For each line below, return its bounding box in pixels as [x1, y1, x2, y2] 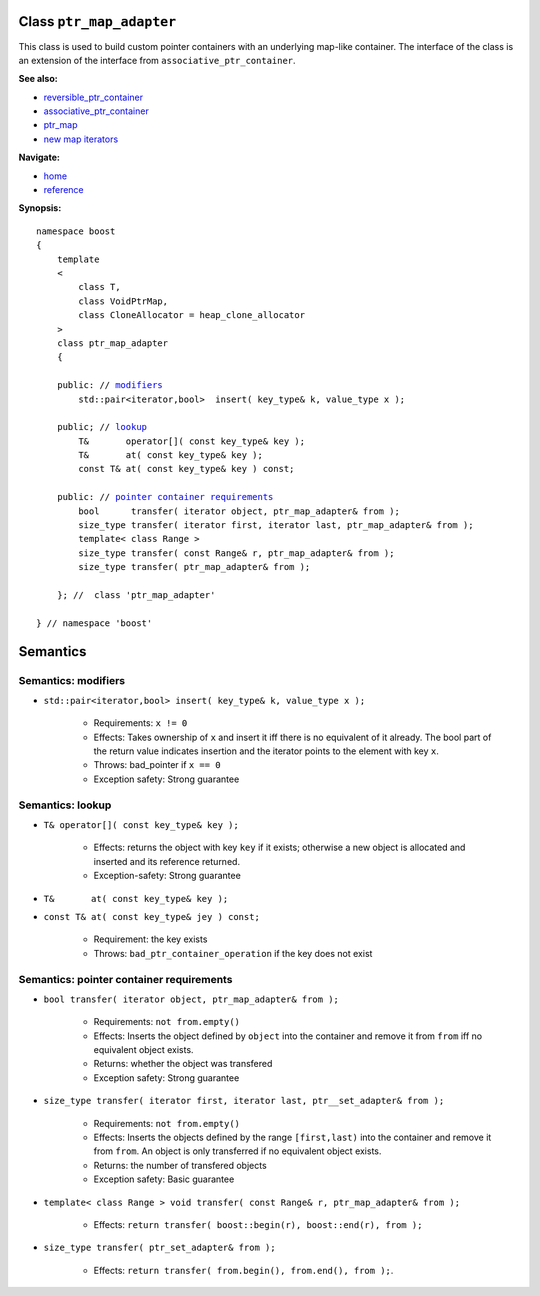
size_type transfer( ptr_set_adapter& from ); [43, 1242, 276, 1254]
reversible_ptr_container [43, 91, 144, 103]
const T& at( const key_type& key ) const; [78, 463, 295, 475]
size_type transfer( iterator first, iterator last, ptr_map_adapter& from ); [78, 520, 474, 531]
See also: [18, 73, 59, 85]
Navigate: [18, 151, 60, 164]
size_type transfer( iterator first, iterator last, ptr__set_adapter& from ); [43, 1095, 445, 1107]
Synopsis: [18, 202, 62, 214]
